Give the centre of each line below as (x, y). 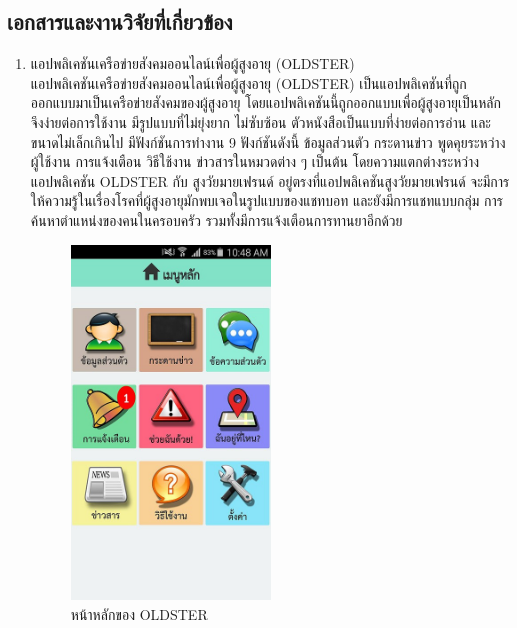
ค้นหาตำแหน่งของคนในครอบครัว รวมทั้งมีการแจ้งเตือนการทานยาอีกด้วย (216, 219)
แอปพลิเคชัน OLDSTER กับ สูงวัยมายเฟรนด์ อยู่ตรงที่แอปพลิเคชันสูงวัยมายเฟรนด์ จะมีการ (270, 180)
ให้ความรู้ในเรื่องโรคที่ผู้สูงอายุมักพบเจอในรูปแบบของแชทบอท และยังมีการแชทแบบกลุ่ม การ (266, 200)
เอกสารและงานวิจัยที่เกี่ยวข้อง (120, 21)
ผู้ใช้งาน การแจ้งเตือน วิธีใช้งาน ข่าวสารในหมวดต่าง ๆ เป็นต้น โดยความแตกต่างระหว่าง (255, 161)
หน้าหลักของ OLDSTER (139, 613)
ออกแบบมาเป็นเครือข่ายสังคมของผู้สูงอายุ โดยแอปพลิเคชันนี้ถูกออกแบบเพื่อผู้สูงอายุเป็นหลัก (265, 102)
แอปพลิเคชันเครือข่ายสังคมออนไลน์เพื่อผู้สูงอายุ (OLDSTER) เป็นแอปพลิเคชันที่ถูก (248, 82)
